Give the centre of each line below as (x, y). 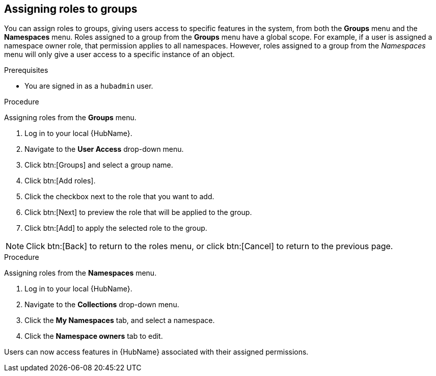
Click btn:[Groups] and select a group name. (99, 165)
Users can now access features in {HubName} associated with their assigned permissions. (156, 352)
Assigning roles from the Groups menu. (70, 118)
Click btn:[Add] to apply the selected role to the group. (116, 228)
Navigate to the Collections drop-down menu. (102, 305)
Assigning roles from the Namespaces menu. (80, 273)
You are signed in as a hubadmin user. (89, 86)
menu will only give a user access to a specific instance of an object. (119, 55)
